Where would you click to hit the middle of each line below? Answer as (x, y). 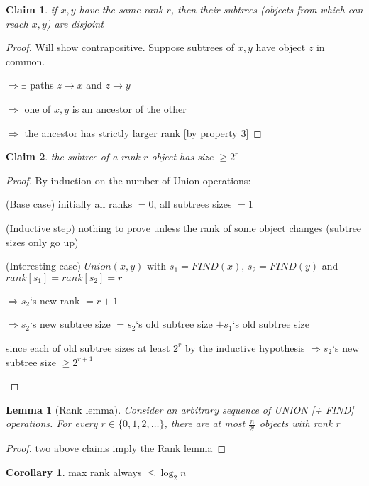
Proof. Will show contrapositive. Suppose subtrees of (120, 47)
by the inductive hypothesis (245, 347)
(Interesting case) (43, 266)
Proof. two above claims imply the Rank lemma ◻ (116, 448)
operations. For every (52, 423)
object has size (182, 156)
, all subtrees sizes (193, 204)
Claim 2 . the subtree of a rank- (75, 156)
